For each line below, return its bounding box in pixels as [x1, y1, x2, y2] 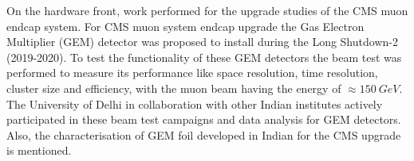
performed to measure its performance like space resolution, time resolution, [6, 64, 378, 81]
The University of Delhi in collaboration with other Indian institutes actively [6, 95, 383, 112]
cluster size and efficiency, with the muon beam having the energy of [6, 79, 341, 96]
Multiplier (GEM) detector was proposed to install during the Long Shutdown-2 [6, 33, 398, 50]
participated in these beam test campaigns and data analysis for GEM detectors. [6, 111, 401, 128]
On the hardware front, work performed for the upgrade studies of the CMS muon [6, 2, 408, 18]
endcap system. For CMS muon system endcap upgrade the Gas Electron [6, 17, 365, 34]
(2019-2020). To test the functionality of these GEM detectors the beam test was [6, 48, 402, 65]
